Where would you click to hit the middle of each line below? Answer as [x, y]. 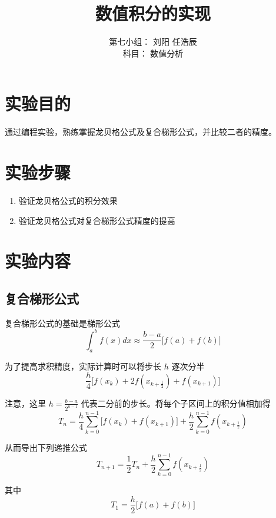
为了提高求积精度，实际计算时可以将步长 [83, 366]
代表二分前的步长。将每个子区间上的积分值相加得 [176, 403]
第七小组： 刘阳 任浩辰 [153, 42]
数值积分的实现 [153, 13]
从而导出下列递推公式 [46, 447]
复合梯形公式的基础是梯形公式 [62, 323]
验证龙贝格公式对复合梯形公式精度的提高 [97, 220]
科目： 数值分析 [153, 53]
